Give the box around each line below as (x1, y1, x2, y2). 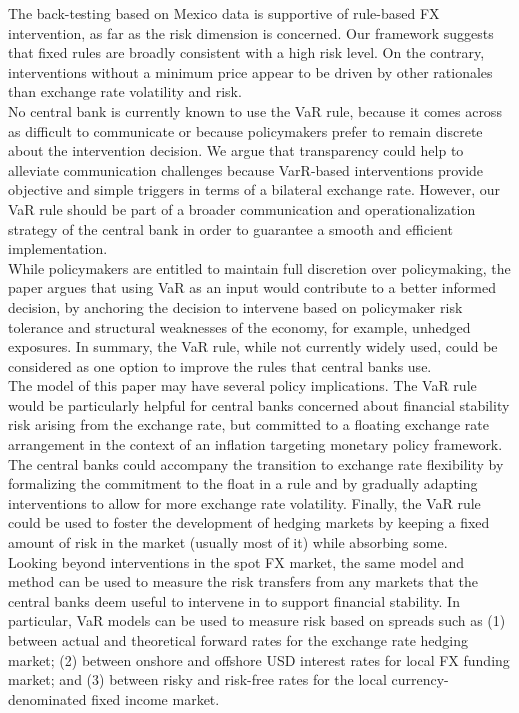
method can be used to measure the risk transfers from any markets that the (8, 571, 479, 592)
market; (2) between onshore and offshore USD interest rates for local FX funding (8, 649, 510, 670)
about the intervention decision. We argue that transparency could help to (8, 140, 464, 161)
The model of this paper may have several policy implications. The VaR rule (8, 375, 477, 396)
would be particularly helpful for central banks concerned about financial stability (8, 394, 510, 415)
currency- (391, 669, 449, 690)
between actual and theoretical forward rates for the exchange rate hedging (8, 630, 468, 650)
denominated (8, 688, 87, 709)
